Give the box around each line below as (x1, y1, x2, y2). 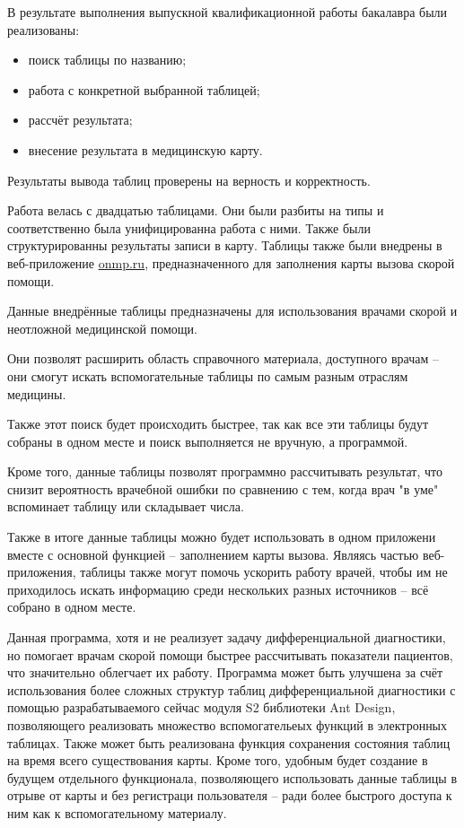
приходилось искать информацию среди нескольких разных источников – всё (7, 580, 429, 598)
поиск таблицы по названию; (28, 50, 187, 69)
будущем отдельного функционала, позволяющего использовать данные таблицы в (7, 768, 458, 787)
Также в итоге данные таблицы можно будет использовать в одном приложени (7, 527, 436, 546)
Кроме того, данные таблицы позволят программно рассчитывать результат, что (7, 462, 442, 481)
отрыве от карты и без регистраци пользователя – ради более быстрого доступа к (7, 786, 452, 805)
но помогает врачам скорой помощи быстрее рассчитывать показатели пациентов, (7, 645, 453, 664)
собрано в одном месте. (7, 597, 136, 616)
